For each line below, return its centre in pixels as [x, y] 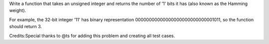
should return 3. [26, 27]
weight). [18, 10]
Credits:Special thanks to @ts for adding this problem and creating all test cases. [92, 36]
